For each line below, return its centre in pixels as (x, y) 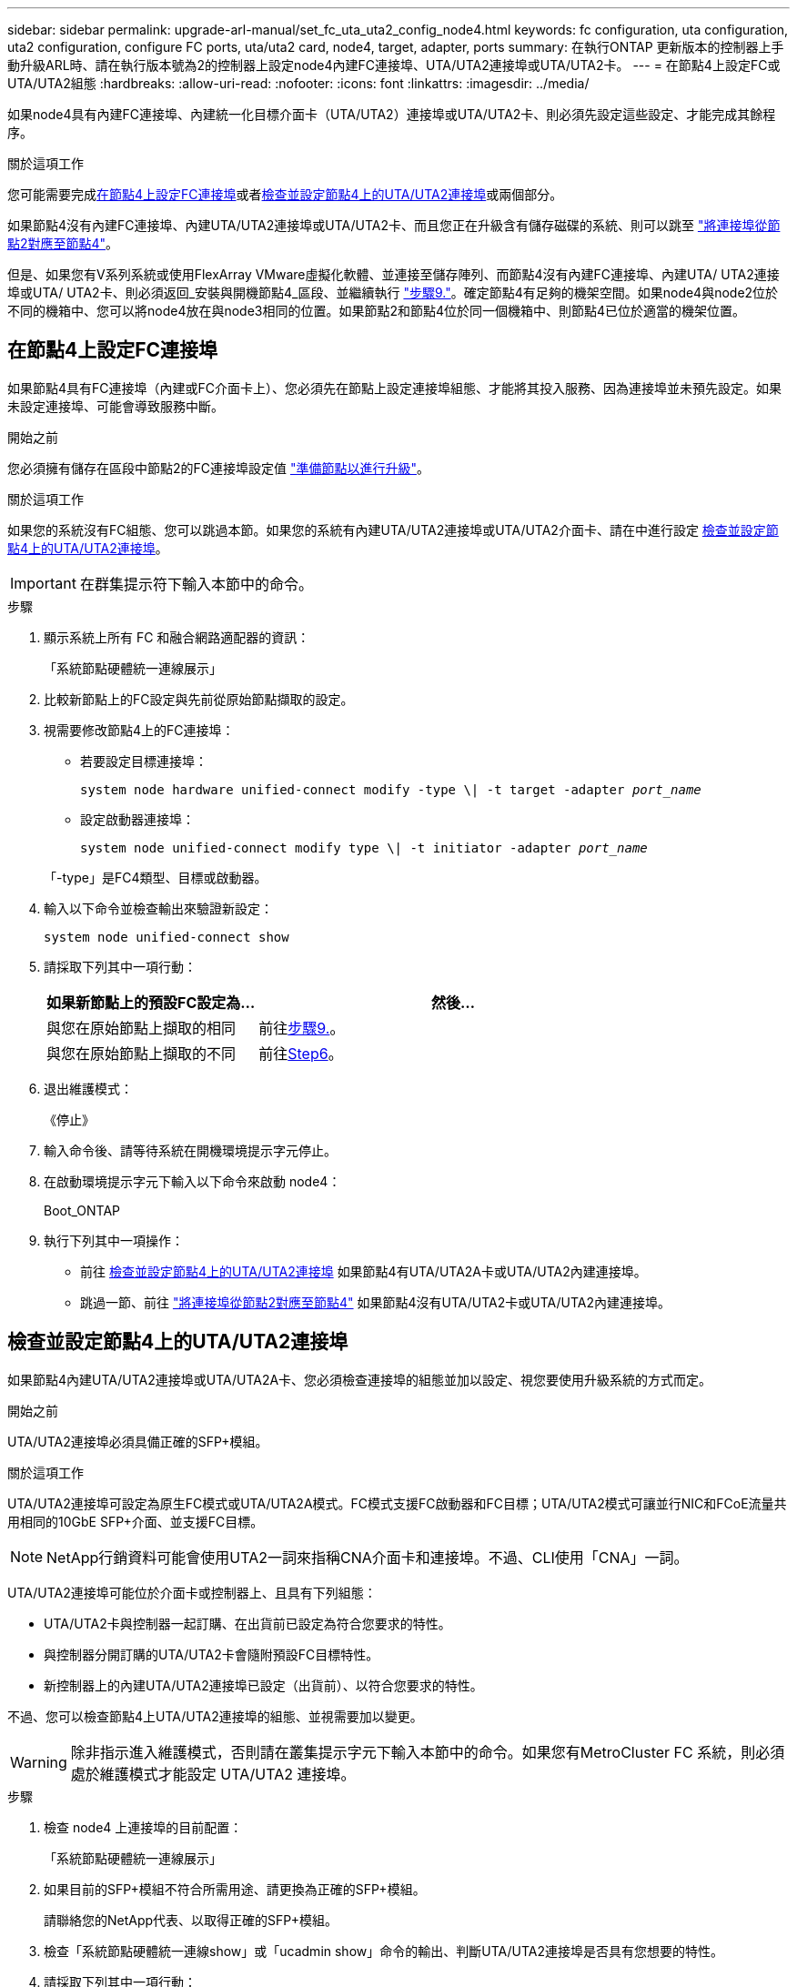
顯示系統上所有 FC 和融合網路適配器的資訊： (177, 637)
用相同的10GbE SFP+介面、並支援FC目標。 (136, 1521)
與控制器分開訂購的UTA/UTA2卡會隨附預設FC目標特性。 (212, 1654)
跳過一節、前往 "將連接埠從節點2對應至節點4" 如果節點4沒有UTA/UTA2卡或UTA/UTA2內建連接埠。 (375, 1302)
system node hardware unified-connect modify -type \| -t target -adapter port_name (391, 789)
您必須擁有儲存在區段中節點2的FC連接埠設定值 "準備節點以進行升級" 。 (219, 468)
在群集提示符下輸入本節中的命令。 (196, 584)
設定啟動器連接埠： (137, 819)
